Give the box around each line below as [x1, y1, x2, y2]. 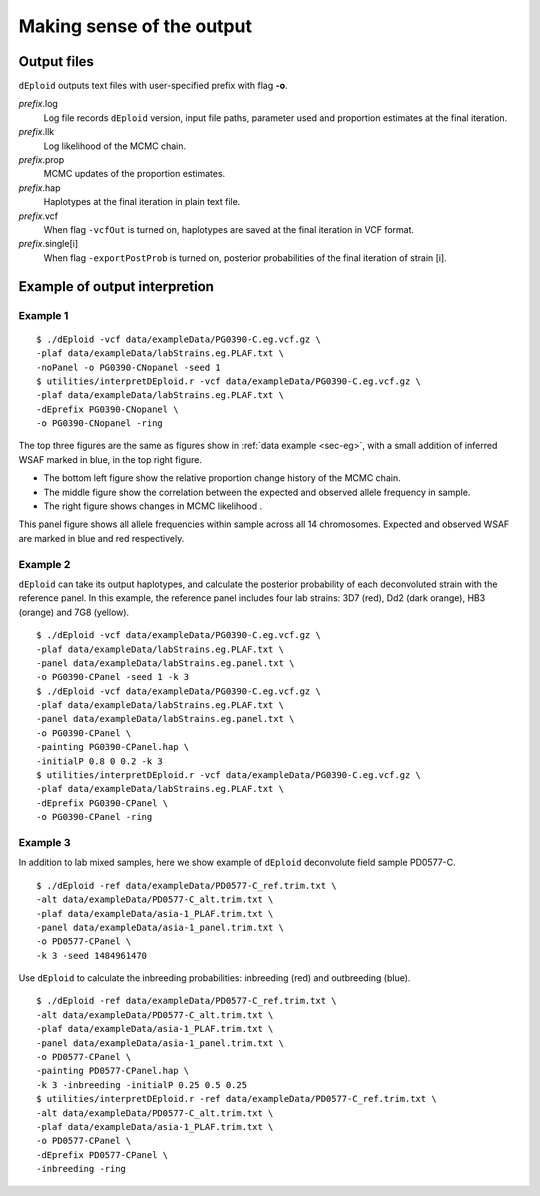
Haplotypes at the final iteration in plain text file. [43, 196, 241, 208]
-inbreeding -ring [36, 1163, 127, 1175]
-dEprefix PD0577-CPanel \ [36, 1149, 169, 1160]
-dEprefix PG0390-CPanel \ [36, 797, 169, 809]
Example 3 [18, 835, 71, 849]
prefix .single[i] [18, 238, 79, 250]
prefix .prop [18, 154, 65, 166]
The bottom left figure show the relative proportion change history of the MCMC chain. [43, 472, 401, 484]
